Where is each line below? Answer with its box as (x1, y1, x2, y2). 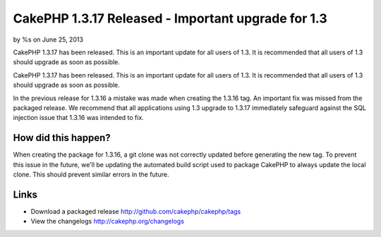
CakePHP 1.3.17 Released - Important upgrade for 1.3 (13, 11, 327, 26)
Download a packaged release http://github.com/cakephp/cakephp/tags (30, 207, 241, 215)
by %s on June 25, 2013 (13, 35, 84, 44)
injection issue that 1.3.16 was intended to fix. (13, 114, 144, 122)
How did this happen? (13, 132, 111, 144)
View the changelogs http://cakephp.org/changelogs (30, 217, 185, 226)
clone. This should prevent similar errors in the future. (13, 170, 169, 178)
